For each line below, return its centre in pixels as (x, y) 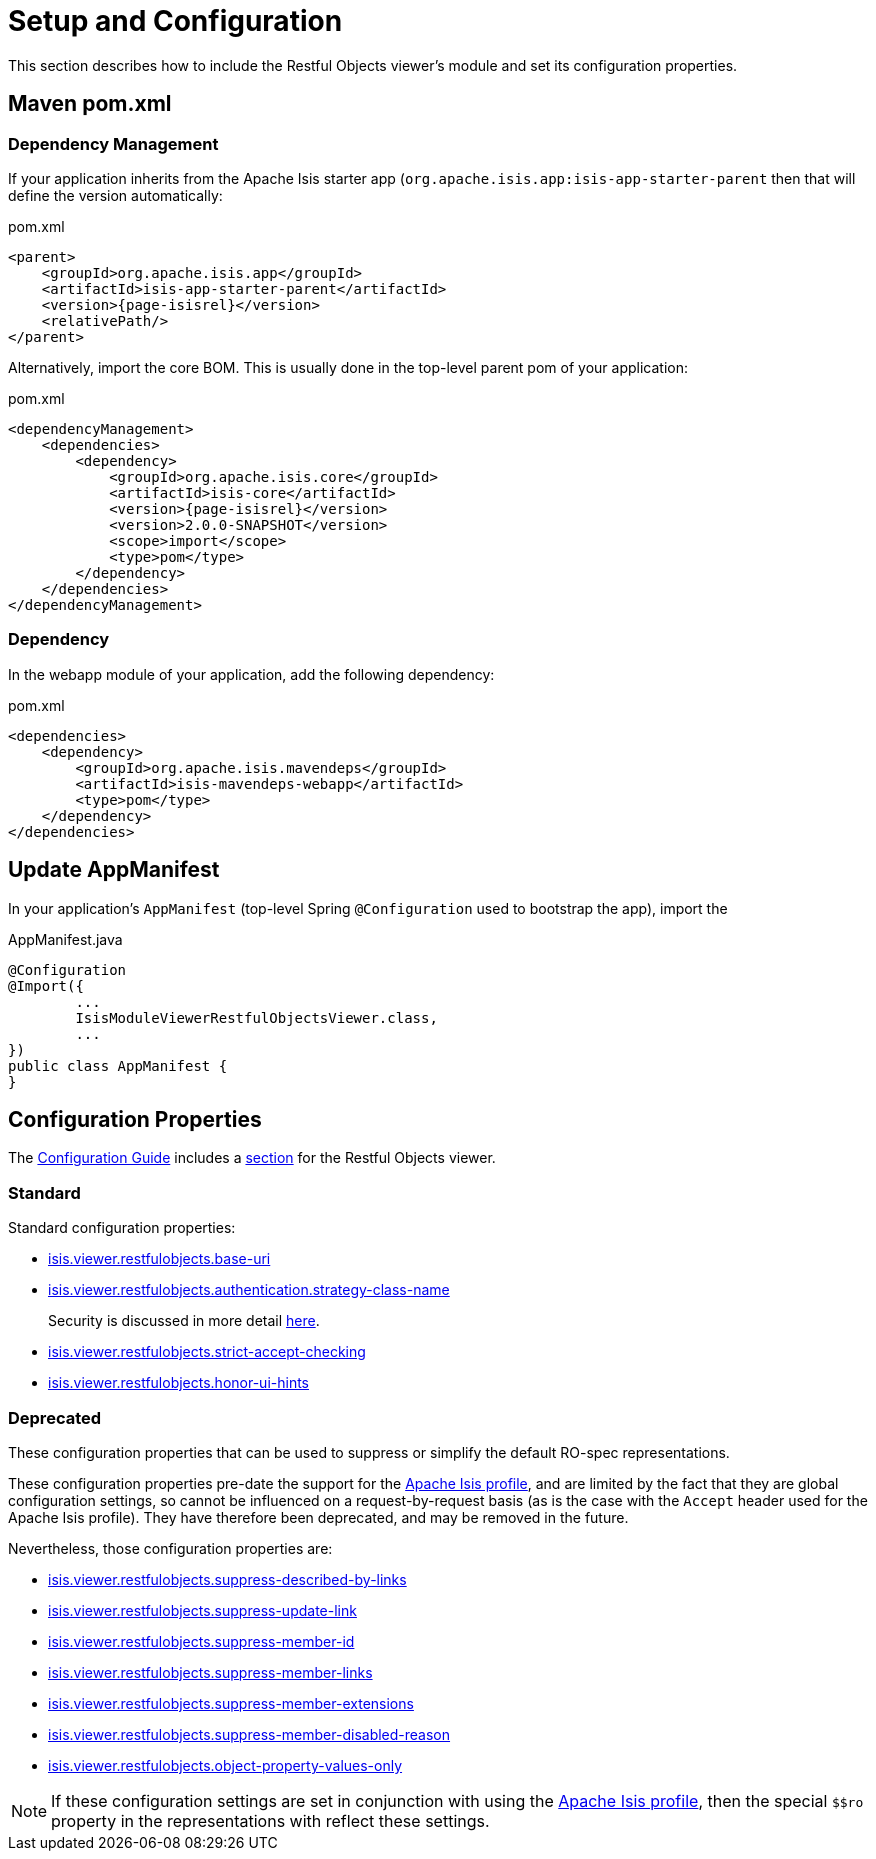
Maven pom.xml (90, 104)
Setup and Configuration (175, 21)
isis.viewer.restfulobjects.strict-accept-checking (207, 1352)
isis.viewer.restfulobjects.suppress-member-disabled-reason (249, 1734)
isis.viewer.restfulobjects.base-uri (159, 1259)
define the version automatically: (115, 195)
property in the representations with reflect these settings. (270, 1820)
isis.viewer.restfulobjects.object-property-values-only (225, 1765)
